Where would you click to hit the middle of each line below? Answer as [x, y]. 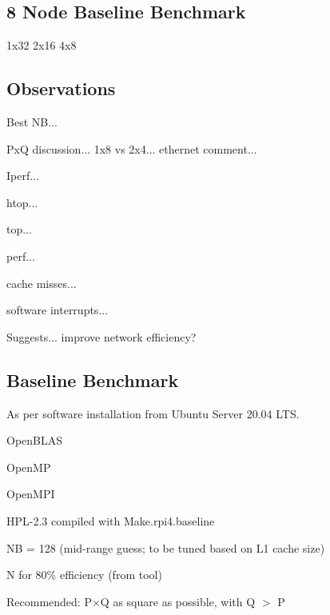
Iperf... [23, 176]
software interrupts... [58, 310]
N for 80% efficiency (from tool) [84, 575]
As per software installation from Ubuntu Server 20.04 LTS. [153, 413]
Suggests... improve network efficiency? [101, 336]
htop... [22, 202]
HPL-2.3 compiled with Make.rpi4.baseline [111, 520]
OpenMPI [31, 494]
